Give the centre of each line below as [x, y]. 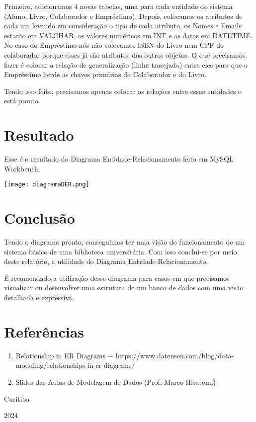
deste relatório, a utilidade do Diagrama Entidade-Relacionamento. [106, 261]
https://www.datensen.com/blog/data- [175, 355]
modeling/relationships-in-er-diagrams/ [75, 365]
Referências [44, 331]
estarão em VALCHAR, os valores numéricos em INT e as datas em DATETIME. [128, 35]
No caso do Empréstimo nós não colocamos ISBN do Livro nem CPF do [114, 45]
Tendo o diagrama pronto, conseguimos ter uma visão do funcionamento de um [125, 242]
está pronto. [22, 101]
